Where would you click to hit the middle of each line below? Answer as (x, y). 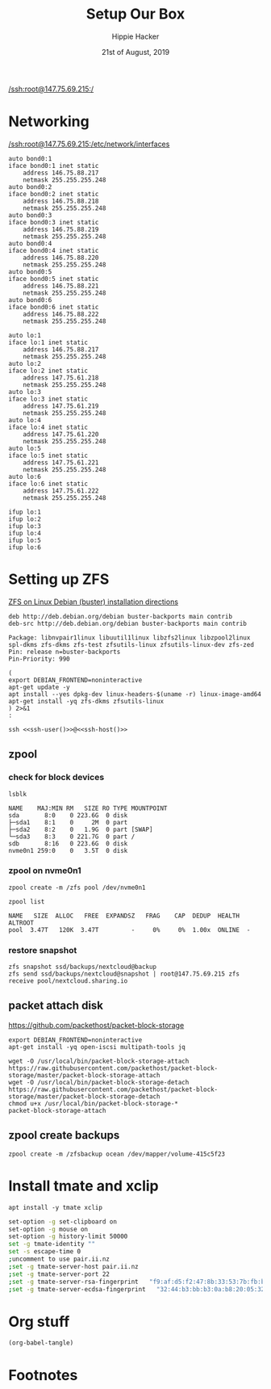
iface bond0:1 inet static (54, 166)
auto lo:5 (25, 448)
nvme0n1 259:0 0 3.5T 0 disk (68, 850)
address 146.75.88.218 (61, 201)
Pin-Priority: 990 (39, 659)
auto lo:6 (25, 476)
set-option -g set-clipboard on (63, 1221)
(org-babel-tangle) (41, 1343)
